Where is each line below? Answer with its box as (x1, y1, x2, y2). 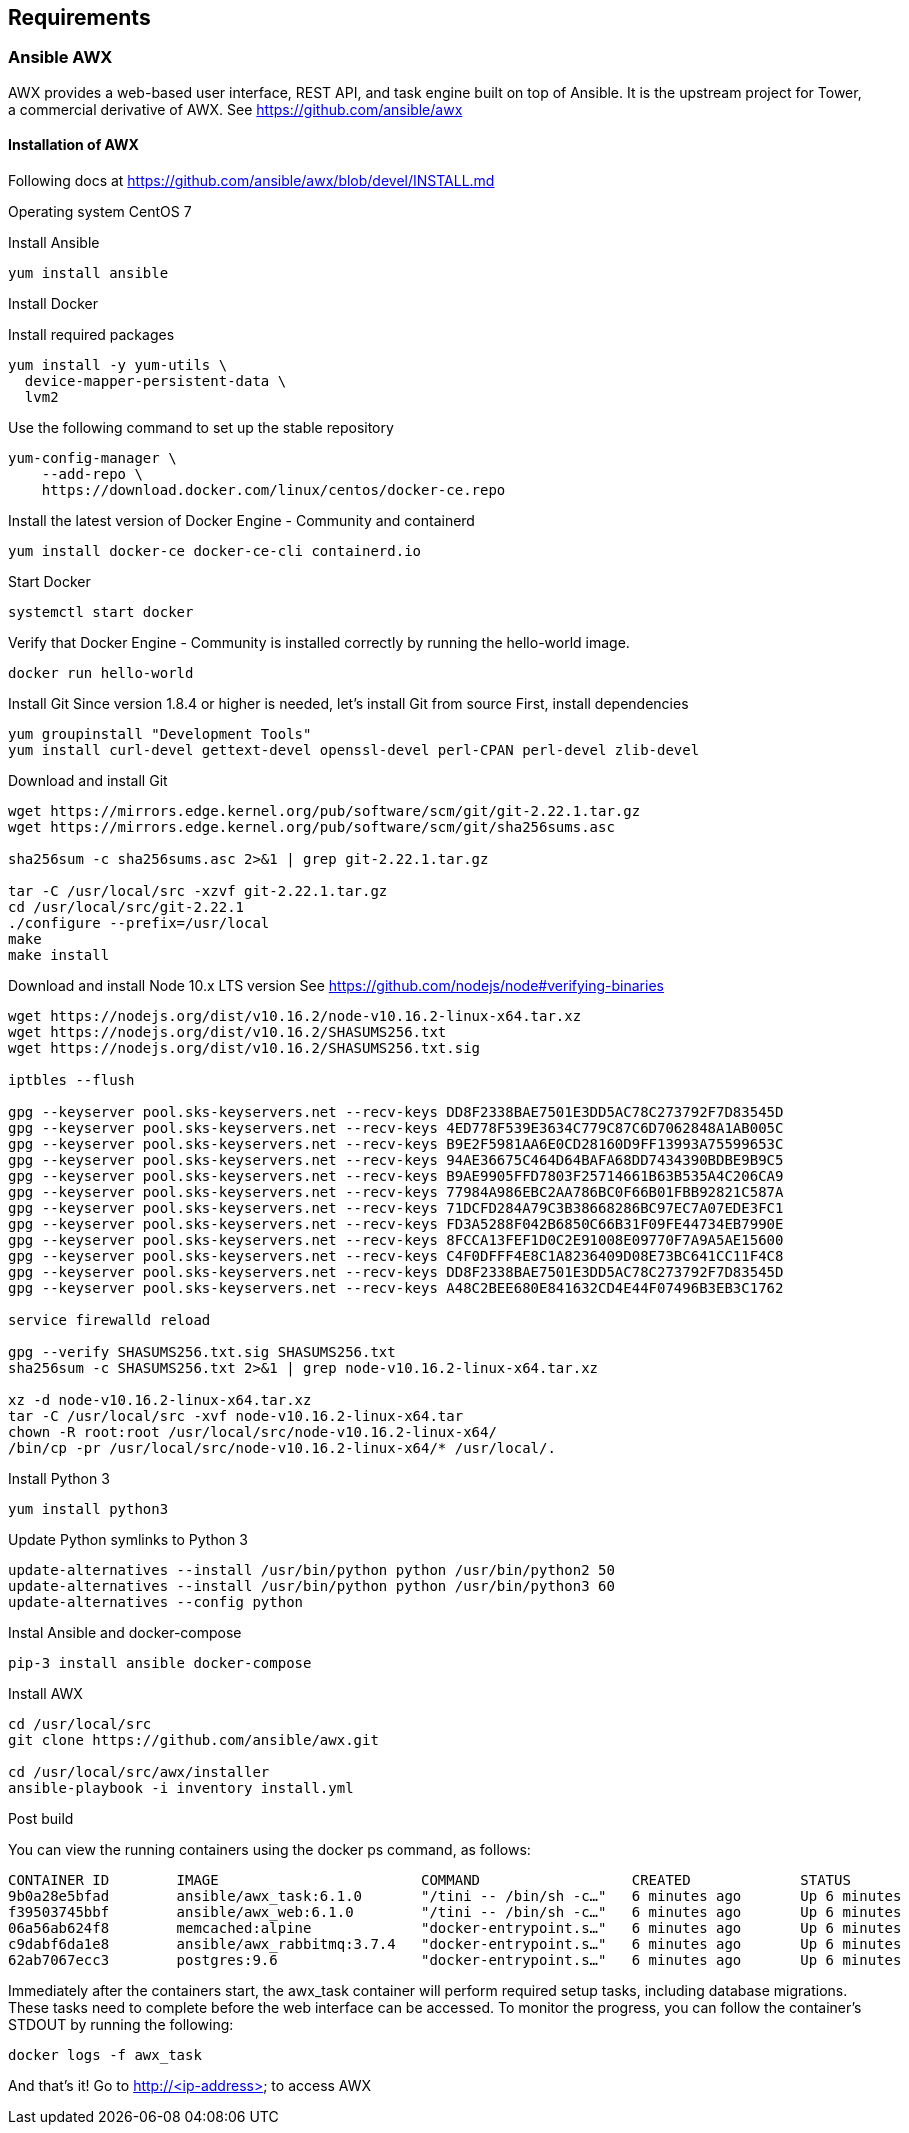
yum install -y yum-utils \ (8, 357, 228, 374)
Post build (8, 1810, 74, 1828)
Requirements (8, 5, 151, 30)
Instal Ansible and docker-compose (8, 1624, 242, 1642)
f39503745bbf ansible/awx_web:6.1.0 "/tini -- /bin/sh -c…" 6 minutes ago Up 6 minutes (8, 1904, 902, 1921)
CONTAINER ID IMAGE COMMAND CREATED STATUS (8, 1872, 851, 1889)
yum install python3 (8, 1501, 169, 1518)
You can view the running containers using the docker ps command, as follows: (8, 1841, 531, 1859)
